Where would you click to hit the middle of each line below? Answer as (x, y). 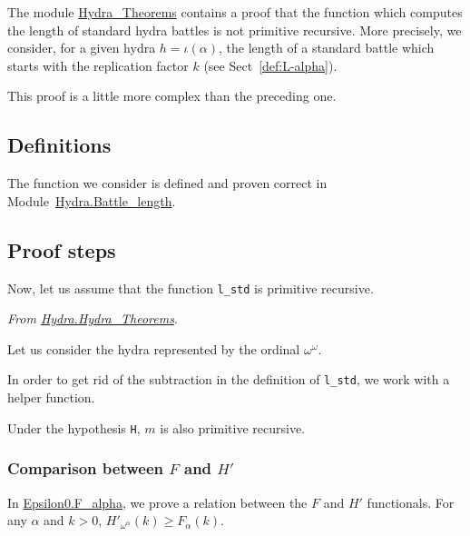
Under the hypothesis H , (74, 427)
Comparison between (85, 468)
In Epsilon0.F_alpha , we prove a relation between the (157, 502)
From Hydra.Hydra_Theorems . (93, 318)
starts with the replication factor (98, 65)
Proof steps (62, 249)
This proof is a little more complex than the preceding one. (172, 96)
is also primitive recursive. (233, 427)
